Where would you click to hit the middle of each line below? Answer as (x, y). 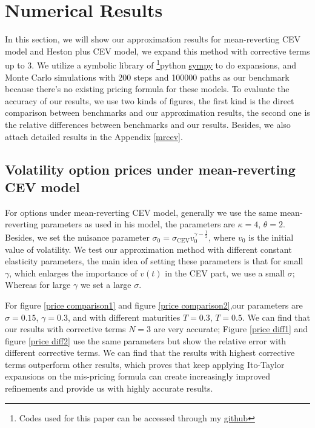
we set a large (106, 285)
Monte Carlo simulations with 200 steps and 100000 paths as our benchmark (147, 77)
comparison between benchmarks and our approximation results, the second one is (157, 112)
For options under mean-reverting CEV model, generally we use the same (141, 212)
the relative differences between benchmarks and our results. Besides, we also (148, 124)
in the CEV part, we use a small (225, 273)
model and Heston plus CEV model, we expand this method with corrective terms (157, 51)
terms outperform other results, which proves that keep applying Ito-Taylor (145, 364)
